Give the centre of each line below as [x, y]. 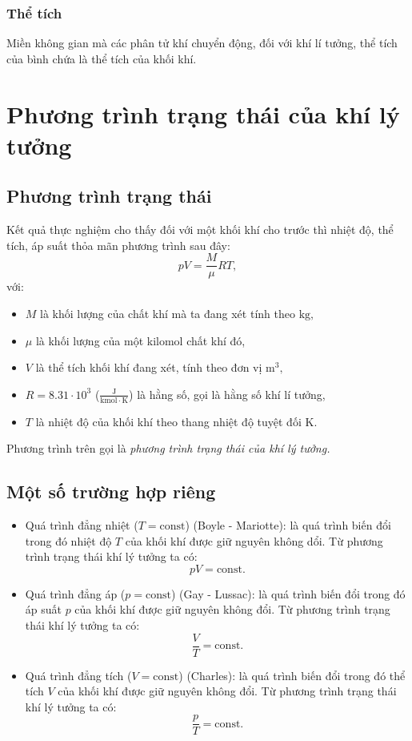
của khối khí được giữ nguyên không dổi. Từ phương [254, 540]
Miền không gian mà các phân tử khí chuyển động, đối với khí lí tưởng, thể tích [202, 43]
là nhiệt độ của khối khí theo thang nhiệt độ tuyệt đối [168, 421]
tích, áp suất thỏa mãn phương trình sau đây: [118, 245]
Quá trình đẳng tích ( [78, 675]
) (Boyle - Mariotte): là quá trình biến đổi [288, 525]
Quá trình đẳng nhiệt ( [82, 525]
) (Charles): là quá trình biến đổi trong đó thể [292, 675]
